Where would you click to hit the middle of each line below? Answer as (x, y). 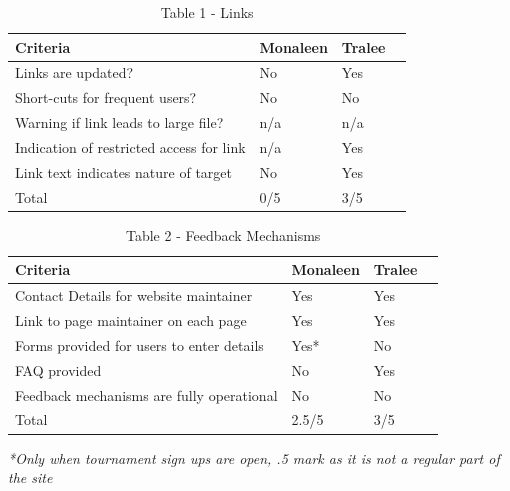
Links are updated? (74, 72)
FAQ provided (58, 369)
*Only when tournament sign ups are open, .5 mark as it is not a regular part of (254, 457)
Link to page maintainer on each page (131, 320)
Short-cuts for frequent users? (106, 97)
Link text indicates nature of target (123, 171)
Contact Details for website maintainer (134, 295)
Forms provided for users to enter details (139, 344)
